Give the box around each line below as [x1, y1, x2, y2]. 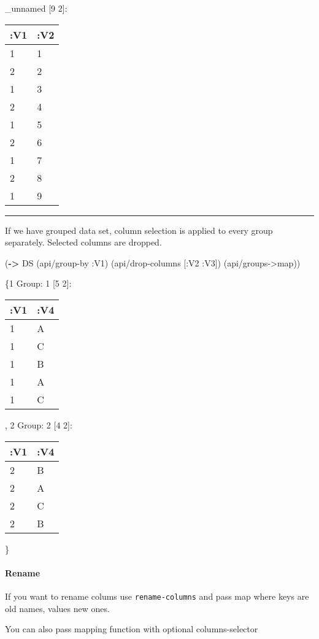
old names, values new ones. [5, 602, 110, 614]
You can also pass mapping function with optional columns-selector [5, 622, 258, 635]
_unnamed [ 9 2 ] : [5, 2, 67, 14]
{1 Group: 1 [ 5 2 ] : [5, 277, 72, 290]
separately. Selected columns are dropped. [5, 236, 162, 249]
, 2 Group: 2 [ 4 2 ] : [5, 418, 72, 431]
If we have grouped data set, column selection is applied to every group [5, 223, 273, 236]
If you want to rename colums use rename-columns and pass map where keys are [5, 589, 309, 602]
